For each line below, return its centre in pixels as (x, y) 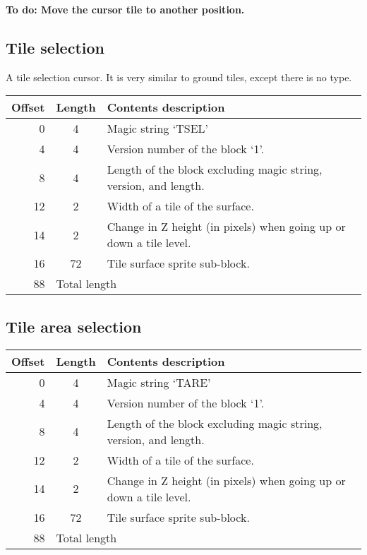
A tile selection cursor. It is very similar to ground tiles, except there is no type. (179, 77)
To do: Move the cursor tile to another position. (125, 9)
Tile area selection (74, 326)
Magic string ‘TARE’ (159, 382)
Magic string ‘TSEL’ (157, 129)
